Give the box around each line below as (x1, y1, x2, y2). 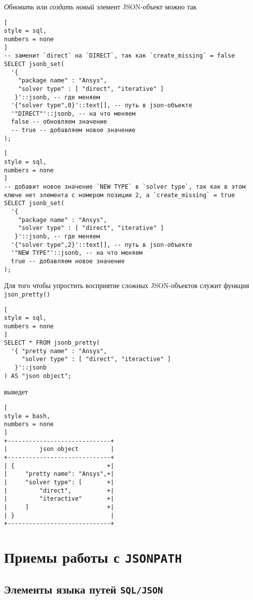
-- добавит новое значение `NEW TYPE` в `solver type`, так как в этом (4, 183, 246, 191)
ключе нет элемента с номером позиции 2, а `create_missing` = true (4, 191, 235, 199)
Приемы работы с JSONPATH (4, 547, 182, 567)
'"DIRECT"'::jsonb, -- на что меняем (11, 110, 135, 117)
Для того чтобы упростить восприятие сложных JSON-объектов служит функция (4, 280, 250, 291)
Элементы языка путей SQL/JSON (4, 581, 163, 597)
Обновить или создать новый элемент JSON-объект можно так (4, 1, 197, 11)
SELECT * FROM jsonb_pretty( (4, 339, 100, 347)
